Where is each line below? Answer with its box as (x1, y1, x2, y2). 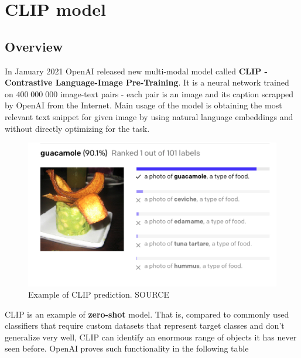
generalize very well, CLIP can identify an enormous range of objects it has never (5, 330, 297, 343)
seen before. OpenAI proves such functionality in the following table (5, 342, 249, 354)
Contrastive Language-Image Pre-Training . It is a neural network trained (5, 76, 289, 88)
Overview (5, 37, 63, 55)
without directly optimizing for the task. (5, 122, 150, 134)
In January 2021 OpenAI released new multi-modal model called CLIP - (5, 64, 268, 77)
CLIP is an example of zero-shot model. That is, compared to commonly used (5, 308, 289, 320)
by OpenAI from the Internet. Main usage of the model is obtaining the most (5, 99, 282, 111)
